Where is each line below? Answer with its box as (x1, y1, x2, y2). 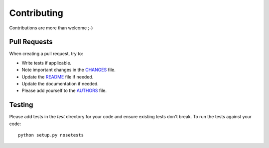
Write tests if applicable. (21, 60, 72, 66)
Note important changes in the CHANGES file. (21, 67, 116, 73)
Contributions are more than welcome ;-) (9, 25, 93, 31)
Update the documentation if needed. (21, 81, 99, 87)
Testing (9, 101, 33, 109)
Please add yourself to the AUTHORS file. (21, 87, 107, 94)
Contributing (9, 7, 63, 18)
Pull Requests (9, 38, 53, 46)
